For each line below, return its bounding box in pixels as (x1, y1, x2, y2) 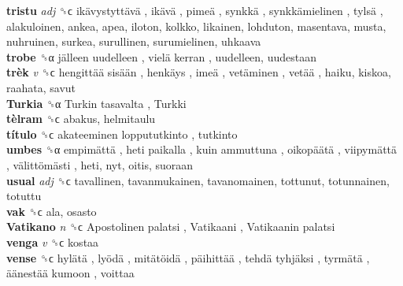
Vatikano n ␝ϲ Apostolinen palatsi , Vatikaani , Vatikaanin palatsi (6, 218, 335, 235)
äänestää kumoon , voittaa (6, 265, 135, 281)
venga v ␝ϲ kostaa (6, 233, 99, 250)
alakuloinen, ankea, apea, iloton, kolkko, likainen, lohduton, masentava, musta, (6, 17, 386, 34)
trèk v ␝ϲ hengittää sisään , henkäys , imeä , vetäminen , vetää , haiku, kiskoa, (6, 64, 391, 80)
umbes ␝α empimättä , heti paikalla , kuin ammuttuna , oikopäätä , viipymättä (6, 141, 397, 158)
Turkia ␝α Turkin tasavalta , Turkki (6, 95, 187, 111)
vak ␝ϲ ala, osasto (6, 202, 97, 219)
